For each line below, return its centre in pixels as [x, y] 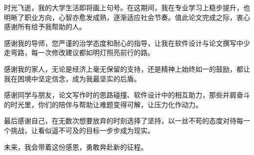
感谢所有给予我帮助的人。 [45, 27]
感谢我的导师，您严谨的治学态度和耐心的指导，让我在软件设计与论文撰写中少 [127, 43]
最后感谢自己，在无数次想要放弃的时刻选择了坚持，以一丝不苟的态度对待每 [124, 121]
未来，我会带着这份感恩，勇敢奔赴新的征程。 [76, 146]
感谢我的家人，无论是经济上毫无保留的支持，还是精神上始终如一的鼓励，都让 [127, 68]
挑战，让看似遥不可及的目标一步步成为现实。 [82, 130]
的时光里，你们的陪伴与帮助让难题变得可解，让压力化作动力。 [103, 104]
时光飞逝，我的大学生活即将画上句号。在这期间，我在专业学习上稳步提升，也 [127, 7]
